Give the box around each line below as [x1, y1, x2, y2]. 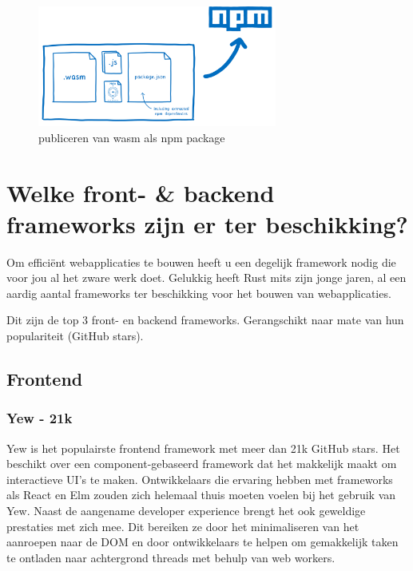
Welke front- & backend [6, 176, 275, 208]
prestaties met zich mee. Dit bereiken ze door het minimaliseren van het [6, 517, 359, 534]
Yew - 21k [6, 408, 73, 428]
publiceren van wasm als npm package [38, 129, 225, 145]
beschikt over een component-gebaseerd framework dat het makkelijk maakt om [6, 455, 397, 472]
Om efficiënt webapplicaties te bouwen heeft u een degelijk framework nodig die [6, 253, 396, 270]
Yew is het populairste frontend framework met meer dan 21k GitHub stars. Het [6, 439, 400, 456]
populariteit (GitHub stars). [6, 327, 144, 343]
